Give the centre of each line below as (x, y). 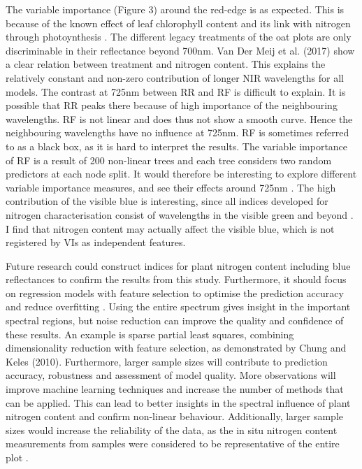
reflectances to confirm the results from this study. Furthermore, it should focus (176, 279)
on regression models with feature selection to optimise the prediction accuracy (175, 293)
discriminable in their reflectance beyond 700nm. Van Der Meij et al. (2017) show (180, 50)
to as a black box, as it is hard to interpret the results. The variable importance (177, 146)
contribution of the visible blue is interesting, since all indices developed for (167, 201)
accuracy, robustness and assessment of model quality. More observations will (171, 375)
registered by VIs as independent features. (96, 242)
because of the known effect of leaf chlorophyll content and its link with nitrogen (178, 23)
